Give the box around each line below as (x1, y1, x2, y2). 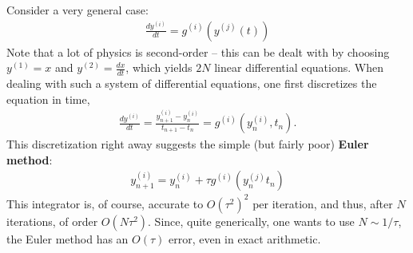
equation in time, (6, 90, 90, 107)
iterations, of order (6, 212, 98, 229)
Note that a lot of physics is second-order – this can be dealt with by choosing (6, 43, 390, 60)
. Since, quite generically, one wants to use (148, 212, 355, 229)
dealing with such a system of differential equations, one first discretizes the (6, 75, 377, 92)
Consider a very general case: (6, 2, 149, 18)
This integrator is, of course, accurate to (6, 195, 204, 211)
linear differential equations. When (214, 59, 383, 76)
